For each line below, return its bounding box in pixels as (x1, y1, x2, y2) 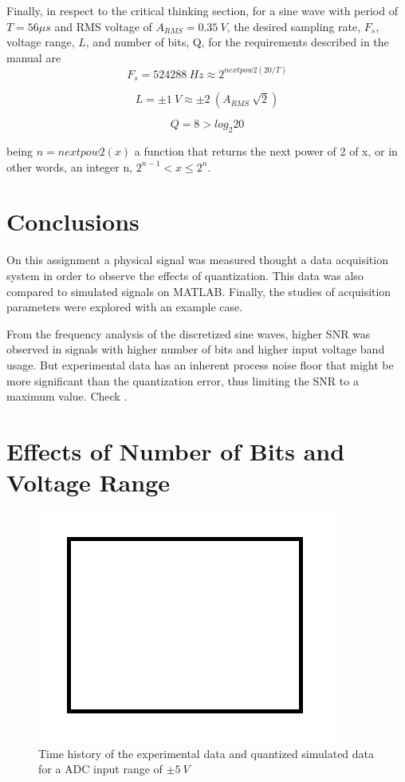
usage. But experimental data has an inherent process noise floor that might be (6, 356, 394, 373)
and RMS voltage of (54, 18, 152, 34)
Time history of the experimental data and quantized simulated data (38, 744, 375, 761)
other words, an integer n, (6, 158, 133, 175)
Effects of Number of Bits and (6, 434, 345, 467)
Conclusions (6, 205, 140, 238)
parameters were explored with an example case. (6, 298, 243, 315)
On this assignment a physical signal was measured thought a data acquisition (6, 251, 388, 268)
